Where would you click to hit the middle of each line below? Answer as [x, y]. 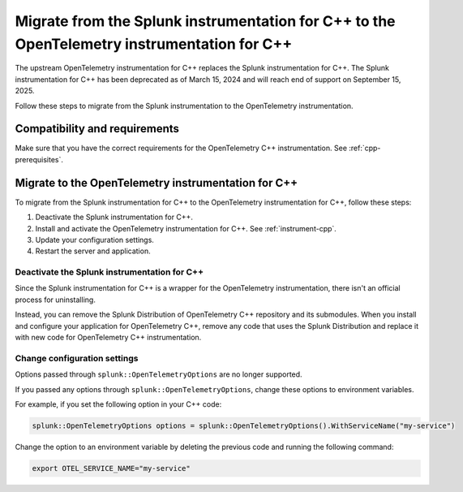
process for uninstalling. [56, 300]
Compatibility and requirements [97, 129]
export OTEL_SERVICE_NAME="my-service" [111, 468]
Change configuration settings [77, 358]
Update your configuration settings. [94, 240]
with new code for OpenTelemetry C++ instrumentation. [108, 337]
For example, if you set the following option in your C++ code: [118, 404]
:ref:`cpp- [365, 148]
